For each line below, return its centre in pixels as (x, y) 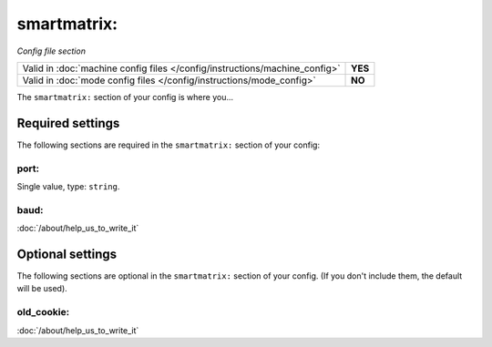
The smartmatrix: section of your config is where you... (125, 97)
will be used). (42, 289)
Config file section (51, 51)
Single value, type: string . (68, 186)
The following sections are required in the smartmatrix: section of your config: (169, 145)
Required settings (68, 123)
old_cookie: (43, 312)
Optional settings (67, 254)
